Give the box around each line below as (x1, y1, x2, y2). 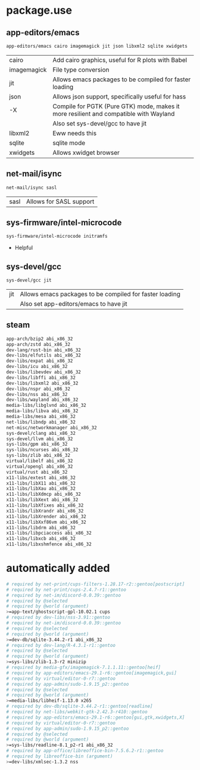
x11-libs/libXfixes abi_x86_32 (6, 502, 84, 508)
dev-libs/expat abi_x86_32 (6, 358, 73, 364)
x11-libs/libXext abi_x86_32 (6, 497, 79, 503)
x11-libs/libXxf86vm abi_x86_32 (6, 519, 86, 525)
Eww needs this (52, 129, 97, 137)
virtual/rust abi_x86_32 (6, 469, 68, 475)
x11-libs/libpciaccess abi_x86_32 (6, 530, 92, 536)
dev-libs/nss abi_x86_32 (6, 391, 68, 397)
